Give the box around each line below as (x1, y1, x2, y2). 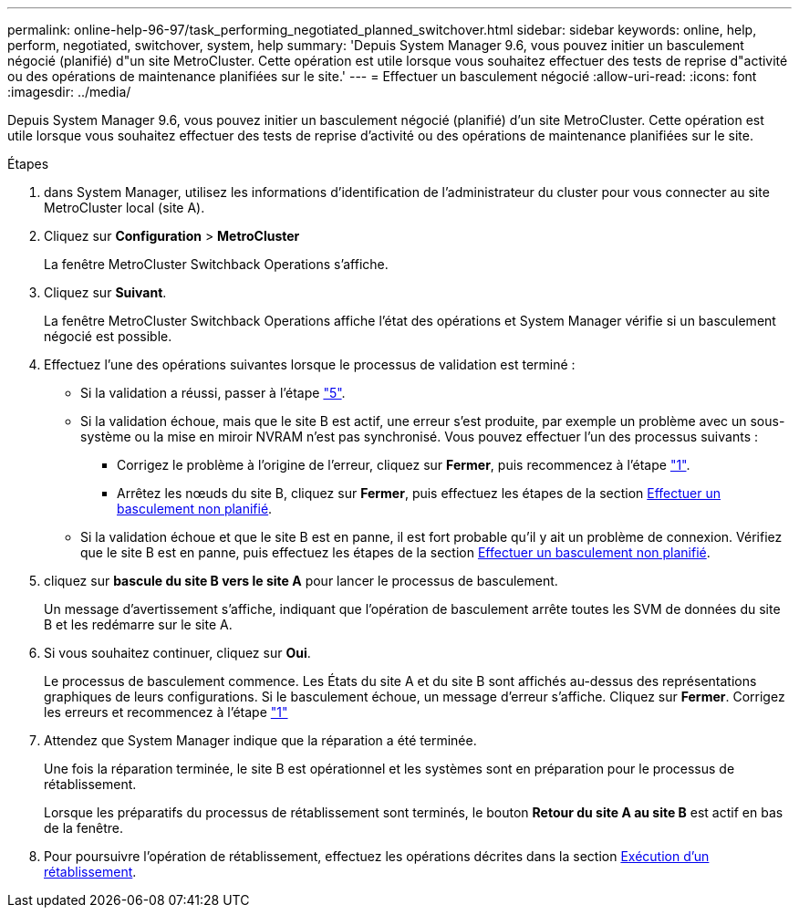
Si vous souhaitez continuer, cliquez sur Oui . (44, 645, 311, 660)
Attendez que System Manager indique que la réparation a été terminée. (44, 733, 477, 748)
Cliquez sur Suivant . (44, 285, 167, 300)
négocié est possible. (44, 328, 172, 344)
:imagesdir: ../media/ (7, 84, 131, 99)
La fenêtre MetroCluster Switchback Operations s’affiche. (44, 256, 389, 272)
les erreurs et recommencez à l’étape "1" (44, 704, 288, 720)
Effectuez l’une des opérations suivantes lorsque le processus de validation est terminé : (44, 357, 576, 372)
